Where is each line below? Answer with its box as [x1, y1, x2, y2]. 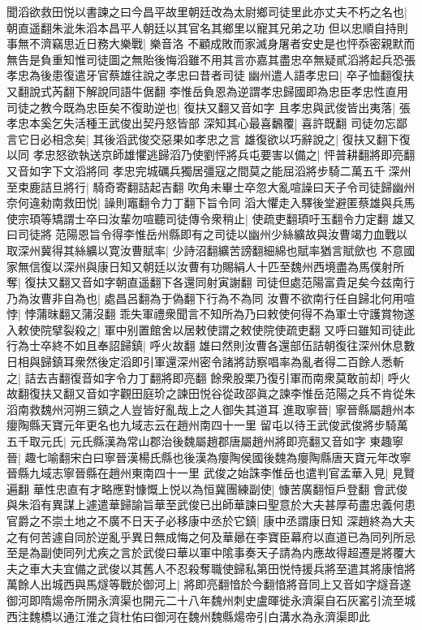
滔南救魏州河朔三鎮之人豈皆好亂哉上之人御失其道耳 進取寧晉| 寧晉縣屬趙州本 [6, 400, 416, 417]
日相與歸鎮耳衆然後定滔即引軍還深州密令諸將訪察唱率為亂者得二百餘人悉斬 [6, 353, 404, 370]
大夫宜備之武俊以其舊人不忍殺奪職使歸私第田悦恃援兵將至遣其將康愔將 [40, 559, 416, 576]
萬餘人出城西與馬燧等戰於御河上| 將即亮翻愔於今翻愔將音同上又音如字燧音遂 [6, 576, 411, 593]
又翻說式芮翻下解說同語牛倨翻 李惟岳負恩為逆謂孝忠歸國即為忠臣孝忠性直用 [6, 82, 408, 99]
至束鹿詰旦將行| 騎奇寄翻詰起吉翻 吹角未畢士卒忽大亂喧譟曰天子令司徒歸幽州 [6, 178, 416, 195]
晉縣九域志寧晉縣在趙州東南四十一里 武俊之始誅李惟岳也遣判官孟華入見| [6, 464, 389, 481]
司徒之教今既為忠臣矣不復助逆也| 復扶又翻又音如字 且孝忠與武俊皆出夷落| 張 [6, 98, 411, 115]
